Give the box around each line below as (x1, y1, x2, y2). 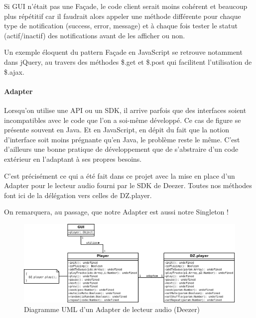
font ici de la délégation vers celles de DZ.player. (4, 190, 152, 200)
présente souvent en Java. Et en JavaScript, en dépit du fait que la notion (4, 124, 229, 135)
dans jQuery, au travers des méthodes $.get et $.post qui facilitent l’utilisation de (4, 56, 252, 67)
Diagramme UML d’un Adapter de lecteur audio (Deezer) (24, 304, 200, 315)
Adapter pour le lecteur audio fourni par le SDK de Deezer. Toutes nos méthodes (4, 180, 252, 191)
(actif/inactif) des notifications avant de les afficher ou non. (4, 30, 185, 40)
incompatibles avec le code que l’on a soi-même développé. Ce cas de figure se (4, 114, 241, 125)
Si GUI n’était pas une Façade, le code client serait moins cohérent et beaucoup (4, 1, 248, 11)
